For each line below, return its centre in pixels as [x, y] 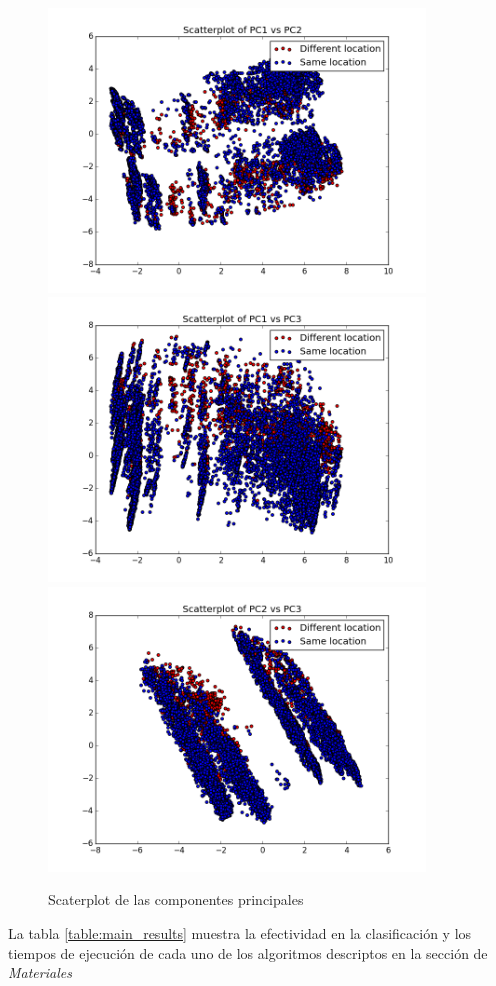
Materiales [40, 972]
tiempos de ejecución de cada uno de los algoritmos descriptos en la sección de [248, 952]
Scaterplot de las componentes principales [176, 899]
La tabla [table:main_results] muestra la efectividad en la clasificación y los [240, 932]
